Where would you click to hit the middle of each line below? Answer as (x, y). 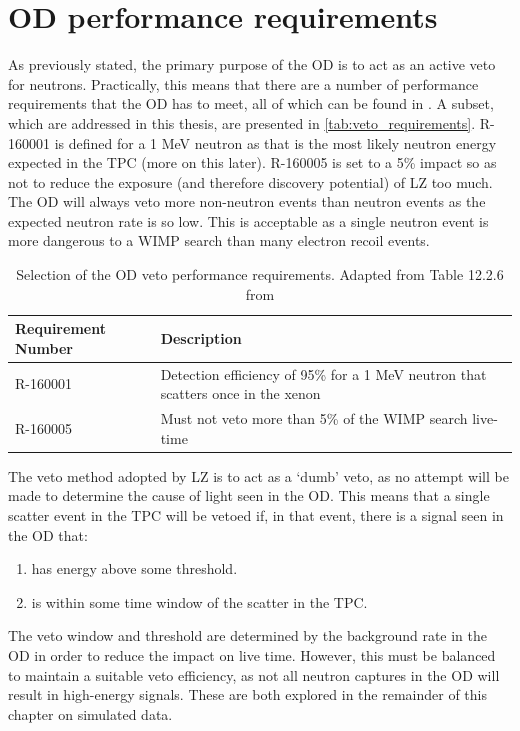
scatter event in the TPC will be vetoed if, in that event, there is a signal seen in (256, 515)
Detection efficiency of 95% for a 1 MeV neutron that (323, 373)
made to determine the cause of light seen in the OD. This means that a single (249, 495)
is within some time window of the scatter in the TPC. (199, 601)
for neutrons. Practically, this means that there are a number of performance (243, 83)
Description (201, 338)
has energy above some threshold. (134, 568)
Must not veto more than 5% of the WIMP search (314, 418)
